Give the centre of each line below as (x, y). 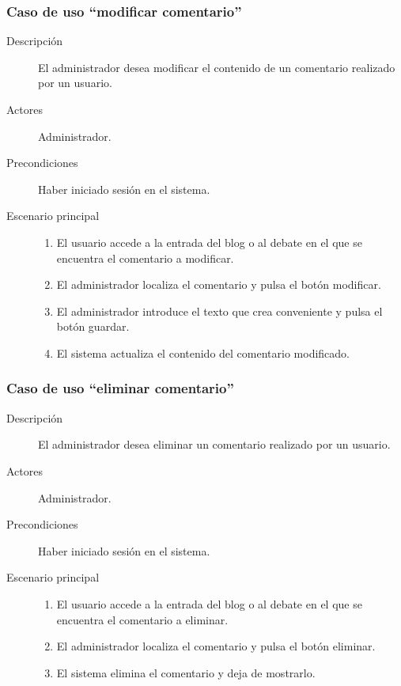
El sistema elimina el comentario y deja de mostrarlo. (186, 672)
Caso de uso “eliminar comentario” (120, 388)
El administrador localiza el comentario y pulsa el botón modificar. (219, 284)
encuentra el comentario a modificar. (145, 258)
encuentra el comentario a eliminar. (142, 619)
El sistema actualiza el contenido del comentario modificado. (203, 352)
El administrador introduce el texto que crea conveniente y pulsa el (219, 311)
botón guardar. (93, 326)
